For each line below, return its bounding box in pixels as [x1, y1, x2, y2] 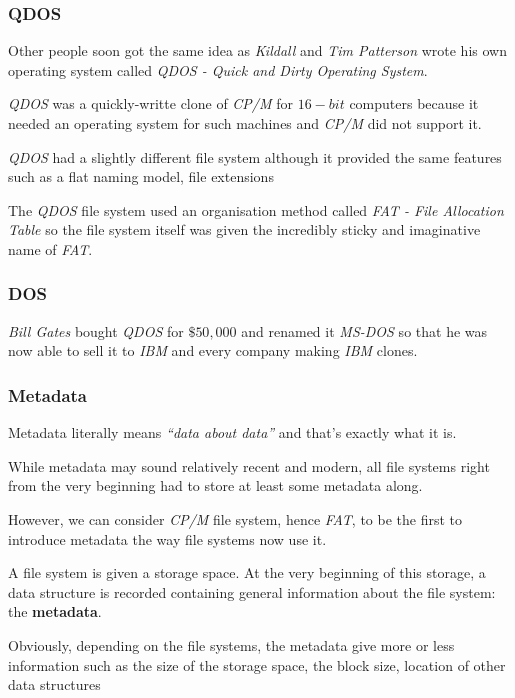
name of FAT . [8, 238, 93, 259]
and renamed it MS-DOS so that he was [241, 320, 488, 341]
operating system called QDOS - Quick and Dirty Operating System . [8, 59, 428, 80]
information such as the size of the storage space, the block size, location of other [8, 654, 506, 675]
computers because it [349, 93, 479, 114]
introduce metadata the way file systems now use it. [8, 528, 327, 549]
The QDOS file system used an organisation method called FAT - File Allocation [8, 199, 504, 220]
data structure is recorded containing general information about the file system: [8, 581, 496, 602]
